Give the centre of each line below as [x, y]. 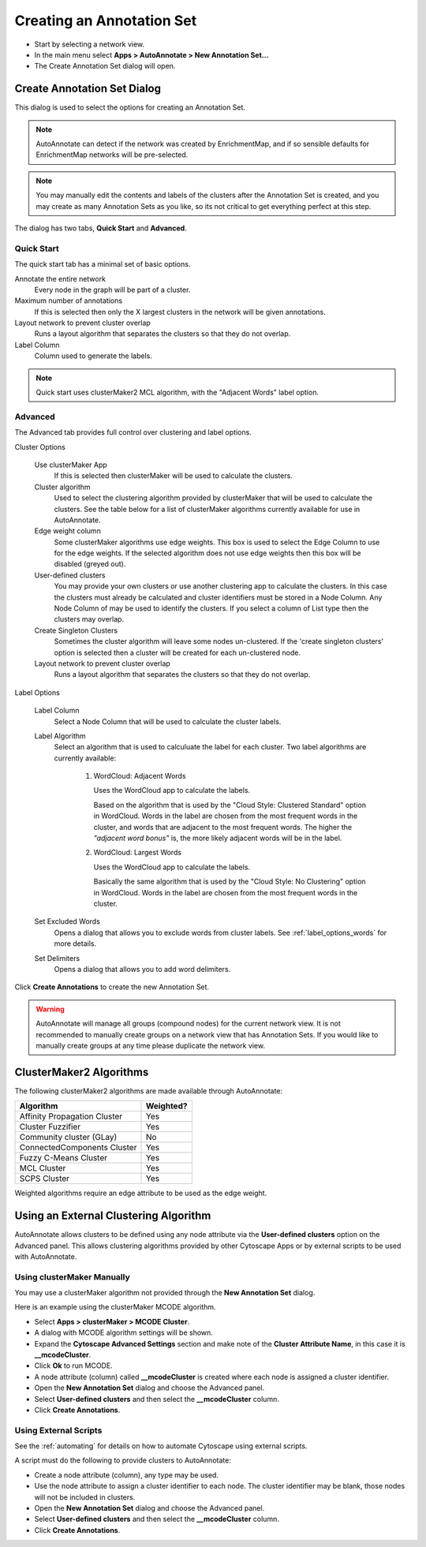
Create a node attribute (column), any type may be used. [126, 1474]
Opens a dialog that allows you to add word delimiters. [142, 969]
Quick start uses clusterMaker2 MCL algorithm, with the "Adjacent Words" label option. [177, 392]
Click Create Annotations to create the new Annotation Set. [112, 987]
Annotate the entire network [60, 278]
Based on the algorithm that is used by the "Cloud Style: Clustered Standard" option [230, 805]
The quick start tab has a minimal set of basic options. [103, 264]
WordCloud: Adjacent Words [140, 776]
